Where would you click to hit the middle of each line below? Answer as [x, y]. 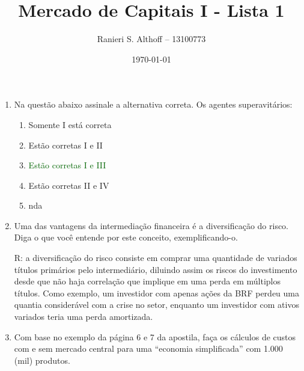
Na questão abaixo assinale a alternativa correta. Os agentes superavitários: [153, 104]
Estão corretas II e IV [69, 185]
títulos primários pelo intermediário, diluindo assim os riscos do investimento [156, 269]
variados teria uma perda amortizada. [84, 317]
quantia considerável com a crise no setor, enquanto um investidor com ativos [157, 305]
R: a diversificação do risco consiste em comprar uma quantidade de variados [156, 258]
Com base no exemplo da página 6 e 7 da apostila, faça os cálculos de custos [155, 336]
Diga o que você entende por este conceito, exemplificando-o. [126, 237]
